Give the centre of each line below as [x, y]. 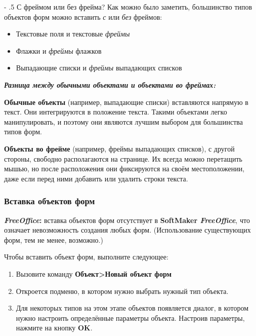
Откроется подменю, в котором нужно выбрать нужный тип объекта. [122, 291]
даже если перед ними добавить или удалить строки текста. [96, 178]
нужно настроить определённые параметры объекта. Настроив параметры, [130, 318]
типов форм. [23, 132]
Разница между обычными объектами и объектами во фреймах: [110, 84]
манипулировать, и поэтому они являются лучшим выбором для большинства [123, 121]
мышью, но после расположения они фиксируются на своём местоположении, [124, 169]
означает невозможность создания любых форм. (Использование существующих [127, 230]
